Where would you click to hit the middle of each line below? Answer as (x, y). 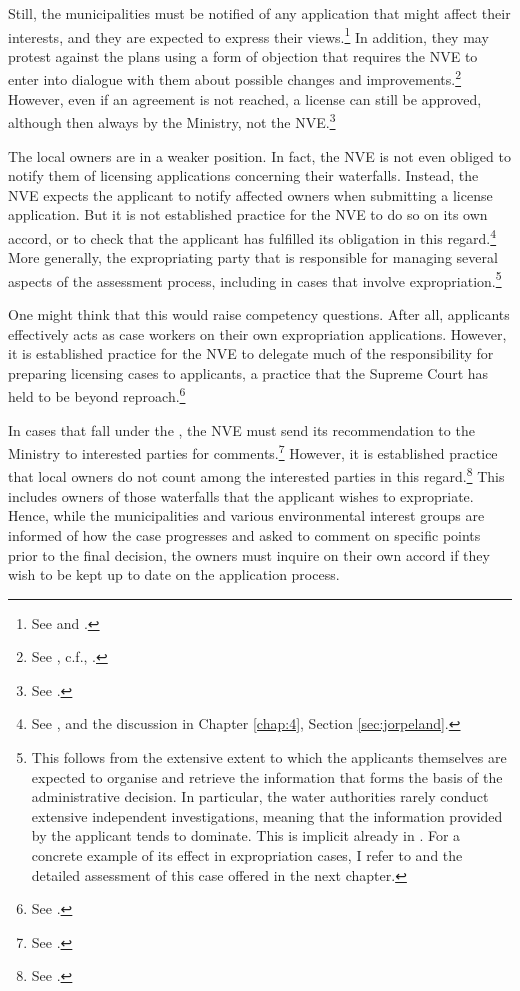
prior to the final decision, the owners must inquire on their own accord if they (249, 554)
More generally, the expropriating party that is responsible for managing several (253, 257)
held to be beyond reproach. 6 (97, 395)
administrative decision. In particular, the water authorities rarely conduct (260, 796)
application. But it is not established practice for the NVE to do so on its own (248, 214)
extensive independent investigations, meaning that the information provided (267, 815)
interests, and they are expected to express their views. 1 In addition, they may (248, 35)
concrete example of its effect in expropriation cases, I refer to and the (247, 855)
